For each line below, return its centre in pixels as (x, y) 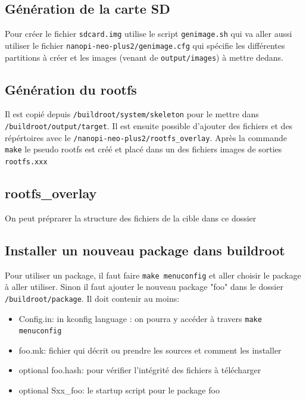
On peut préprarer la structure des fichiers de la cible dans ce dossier (131, 218)
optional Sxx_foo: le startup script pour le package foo (119, 390)
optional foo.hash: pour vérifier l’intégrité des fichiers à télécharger (140, 370)
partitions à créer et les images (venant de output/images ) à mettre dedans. (144, 57)
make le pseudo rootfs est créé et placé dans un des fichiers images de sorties (143, 149)
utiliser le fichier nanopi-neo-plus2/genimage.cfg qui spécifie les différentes (145, 45)
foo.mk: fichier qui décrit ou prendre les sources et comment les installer (150, 350)
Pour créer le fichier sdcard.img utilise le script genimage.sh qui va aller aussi (149, 34)
